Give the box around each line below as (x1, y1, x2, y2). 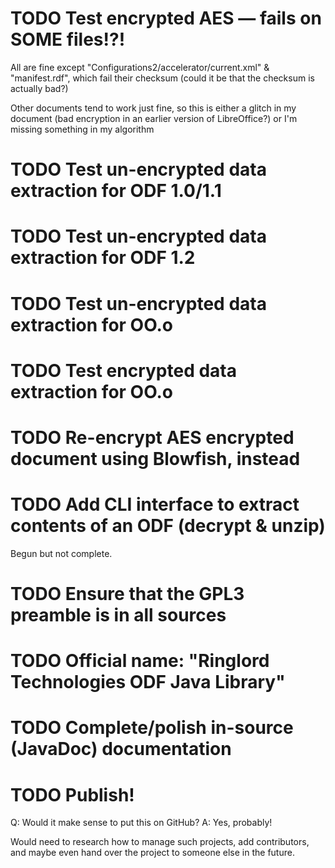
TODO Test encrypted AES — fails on (10, 7, 322, 30)
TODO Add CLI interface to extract (10, 493, 300, 516)
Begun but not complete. (10, 547, 113, 559)
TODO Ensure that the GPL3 (10, 583, 245, 605)
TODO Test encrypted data (10, 359, 237, 382)
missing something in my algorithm (10, 123, 155, 135)
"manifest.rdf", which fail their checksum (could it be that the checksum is (10, 72, 315, 84)
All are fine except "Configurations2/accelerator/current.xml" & (10, 61, 270, 73)
